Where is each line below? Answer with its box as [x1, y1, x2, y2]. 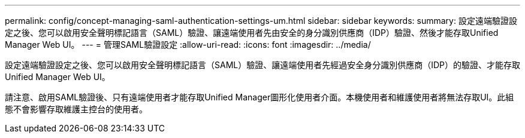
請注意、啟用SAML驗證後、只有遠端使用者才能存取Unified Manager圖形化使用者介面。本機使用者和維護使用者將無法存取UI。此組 [5, 92, 514, 102]
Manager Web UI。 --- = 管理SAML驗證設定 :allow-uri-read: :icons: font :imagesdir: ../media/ [5, 39, 371, 50]
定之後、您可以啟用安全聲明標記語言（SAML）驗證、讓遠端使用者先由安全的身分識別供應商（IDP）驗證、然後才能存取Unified [5, 27, 499, 38]
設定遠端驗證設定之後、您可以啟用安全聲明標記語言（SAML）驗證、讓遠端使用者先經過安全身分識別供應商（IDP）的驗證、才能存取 [5, 60, 521, 70]
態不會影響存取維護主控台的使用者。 [5, 104, 147, 114]
